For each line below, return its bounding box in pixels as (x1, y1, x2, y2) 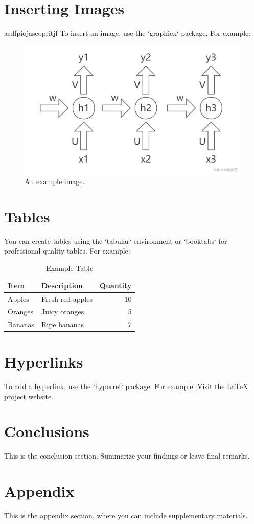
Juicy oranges (41, 306, 84, 316)
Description (41, 280, 83, 291)
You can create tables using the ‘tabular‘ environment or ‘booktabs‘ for (4, 235, 227, 246)
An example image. (25, 175, 85, 186)
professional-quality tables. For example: (4, 245, 130, 256)
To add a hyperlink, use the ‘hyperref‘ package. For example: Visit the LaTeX (4, 381, 248, 392)
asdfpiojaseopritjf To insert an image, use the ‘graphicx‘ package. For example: (4, 28, 251, 38)
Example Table (46, 262, 94, 273)
